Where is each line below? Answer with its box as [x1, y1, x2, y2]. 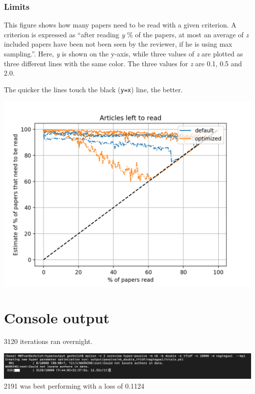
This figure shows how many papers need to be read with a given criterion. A [4, 20, 236, 30]
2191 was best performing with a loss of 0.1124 [4, 381, 145, 391]
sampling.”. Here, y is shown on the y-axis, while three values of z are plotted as [4, 49, 243, 58]
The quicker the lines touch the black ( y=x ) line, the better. [4, 84, 183, 94]
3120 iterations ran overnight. [4, 336, 93, 346]
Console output [4, 308, 110, 328]
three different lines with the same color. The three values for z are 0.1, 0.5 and [4, 58, 242, 68]
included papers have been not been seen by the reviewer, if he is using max [4, 39, 232, 49]
